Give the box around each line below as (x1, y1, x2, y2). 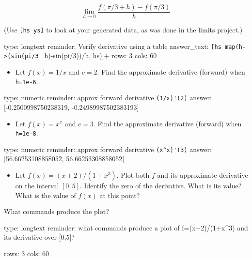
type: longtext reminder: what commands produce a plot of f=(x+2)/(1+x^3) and (4, 222, 248, 232)
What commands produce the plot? (4, 206, 109, 216)
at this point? (99, 190, 140, 200)
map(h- (225, 43, 246, 50)
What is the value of (15, 190, 76, 200)
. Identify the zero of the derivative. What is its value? (79, 181, 242, 191)
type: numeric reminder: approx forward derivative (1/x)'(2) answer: (4, 92, 212, 103)
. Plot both (116, 170, 150, 180)
